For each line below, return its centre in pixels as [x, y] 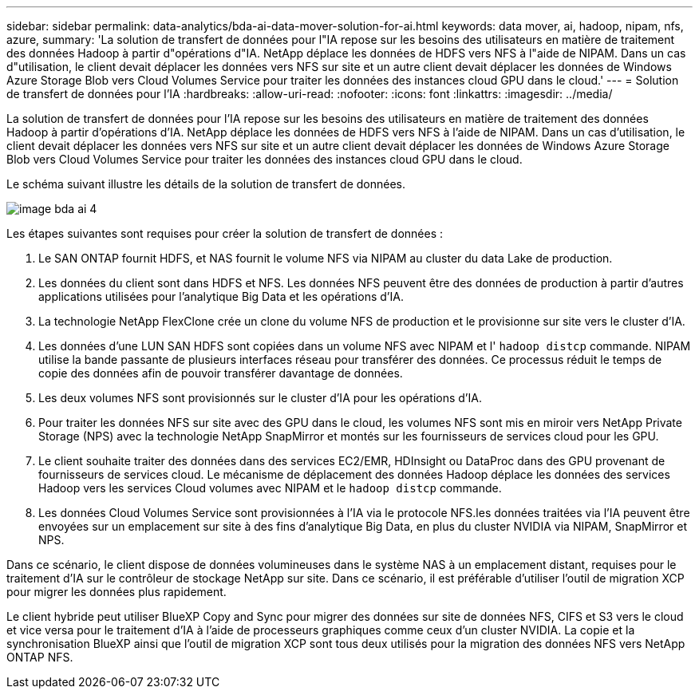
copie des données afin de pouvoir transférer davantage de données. [221, 373]
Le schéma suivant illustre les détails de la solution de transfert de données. [206, 184]
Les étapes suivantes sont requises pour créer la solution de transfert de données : [225, 233]
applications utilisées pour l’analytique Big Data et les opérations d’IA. [221, 296]
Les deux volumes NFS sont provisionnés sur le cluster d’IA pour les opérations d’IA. [260, 398]
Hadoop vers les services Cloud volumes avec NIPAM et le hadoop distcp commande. [270, 488]
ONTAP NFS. [40, 657]
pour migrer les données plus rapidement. [116, 592]
